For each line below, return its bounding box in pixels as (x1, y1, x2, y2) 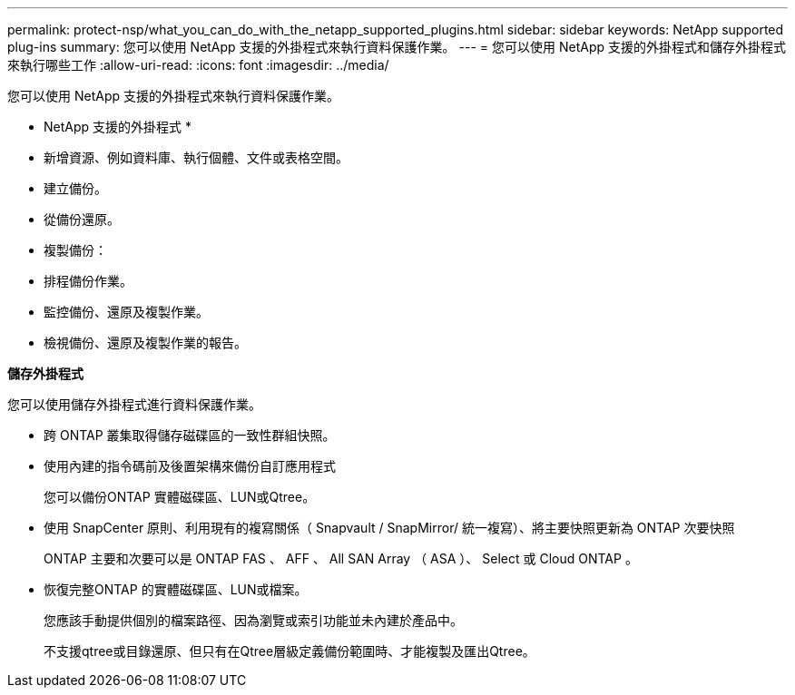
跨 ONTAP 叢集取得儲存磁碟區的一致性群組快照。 (44, 427, 336, 443)
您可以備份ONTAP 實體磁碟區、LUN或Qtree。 (44, 489, 316, 504)
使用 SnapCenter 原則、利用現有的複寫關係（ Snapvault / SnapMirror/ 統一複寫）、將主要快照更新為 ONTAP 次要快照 (44, 520, 735, 535)
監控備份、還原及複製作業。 (44, 304, 209, 319)
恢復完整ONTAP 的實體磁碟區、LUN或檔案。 (44, 582, 308, 597)
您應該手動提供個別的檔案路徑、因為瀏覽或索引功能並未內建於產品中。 (44, 612, 463, 628)
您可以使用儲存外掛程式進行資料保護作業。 (7, 396, 261, 412)
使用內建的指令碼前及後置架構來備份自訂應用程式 (44, 458, 336, 474)
